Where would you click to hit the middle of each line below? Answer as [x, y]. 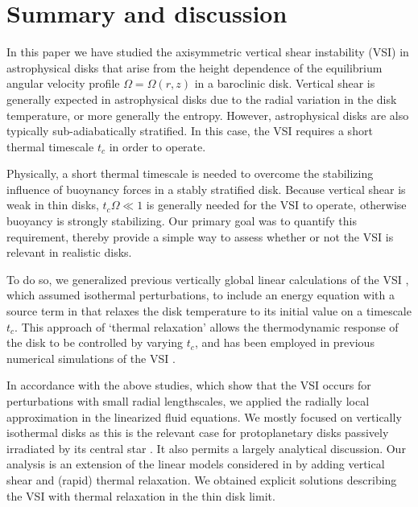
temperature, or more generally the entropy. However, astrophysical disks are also [208, 115]
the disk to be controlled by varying [95, 342]
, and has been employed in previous [284, 342]
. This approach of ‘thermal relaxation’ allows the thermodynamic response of [207, 326]
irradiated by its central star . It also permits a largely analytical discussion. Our [206, 448]
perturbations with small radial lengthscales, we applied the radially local [188, 401]
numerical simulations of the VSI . [91, 358]
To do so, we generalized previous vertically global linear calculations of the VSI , [208, 279]
